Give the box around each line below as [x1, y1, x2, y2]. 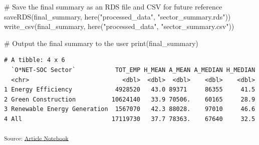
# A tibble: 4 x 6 [4, 56, 65, 64]
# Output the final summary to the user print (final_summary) [4, 37, 198, 48]
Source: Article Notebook [4, 133, 69, 142]
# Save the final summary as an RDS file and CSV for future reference [4, 1, 222, 11]
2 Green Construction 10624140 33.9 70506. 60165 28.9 [4, 95, 255, 103]
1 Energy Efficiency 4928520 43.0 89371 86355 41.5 [4, 86, 255, 93]
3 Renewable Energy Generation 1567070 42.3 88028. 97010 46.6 [4, 105, 255, 113]
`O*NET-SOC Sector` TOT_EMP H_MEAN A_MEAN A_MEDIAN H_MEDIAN [11, 66, 255, 73]
